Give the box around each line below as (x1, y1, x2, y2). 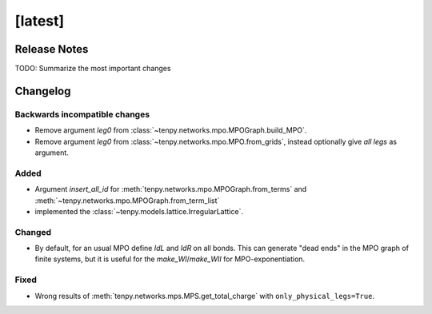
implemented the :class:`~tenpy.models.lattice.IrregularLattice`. (34, 206, 244, 216)
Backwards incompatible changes (14, 109, 150, 120)
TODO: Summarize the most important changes (14, 64, 171, 74)
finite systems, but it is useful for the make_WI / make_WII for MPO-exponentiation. (34, 254, 306, 264)
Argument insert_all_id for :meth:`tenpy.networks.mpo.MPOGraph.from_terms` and (34, 185, 307, 194)
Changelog (14, 84, 71, 97)
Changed (14, 226, 52, 237)
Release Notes (14, 42, 89, 56)
